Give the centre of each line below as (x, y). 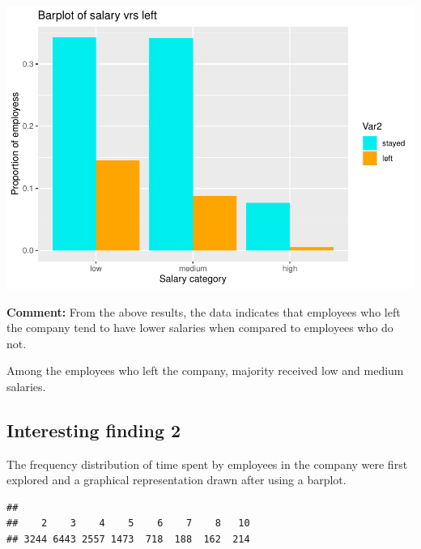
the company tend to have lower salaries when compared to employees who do (200, 328)
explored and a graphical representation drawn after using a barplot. (176, 480)
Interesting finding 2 (94, 430)
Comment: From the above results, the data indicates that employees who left (204, 311)
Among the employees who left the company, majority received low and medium (205, 370)
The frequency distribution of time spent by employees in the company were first (207, 464)
